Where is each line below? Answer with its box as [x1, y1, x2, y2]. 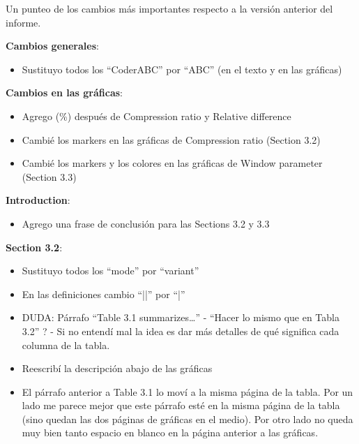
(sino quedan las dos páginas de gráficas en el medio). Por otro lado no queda [22, 411, 353, 426]
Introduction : [6, 193, 70, 207]
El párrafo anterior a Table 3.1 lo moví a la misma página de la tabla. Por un [22, 384, 353, 399]
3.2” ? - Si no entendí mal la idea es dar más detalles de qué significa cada [22, 323, 339, 338]
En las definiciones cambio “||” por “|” [22, 286, 185, 301]
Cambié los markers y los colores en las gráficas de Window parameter [22, 156, 323, 170]
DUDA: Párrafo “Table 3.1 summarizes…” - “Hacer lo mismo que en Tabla [22, 310, 339, 325]
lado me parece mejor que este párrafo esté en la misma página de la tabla [22, 398, 340, 413]
